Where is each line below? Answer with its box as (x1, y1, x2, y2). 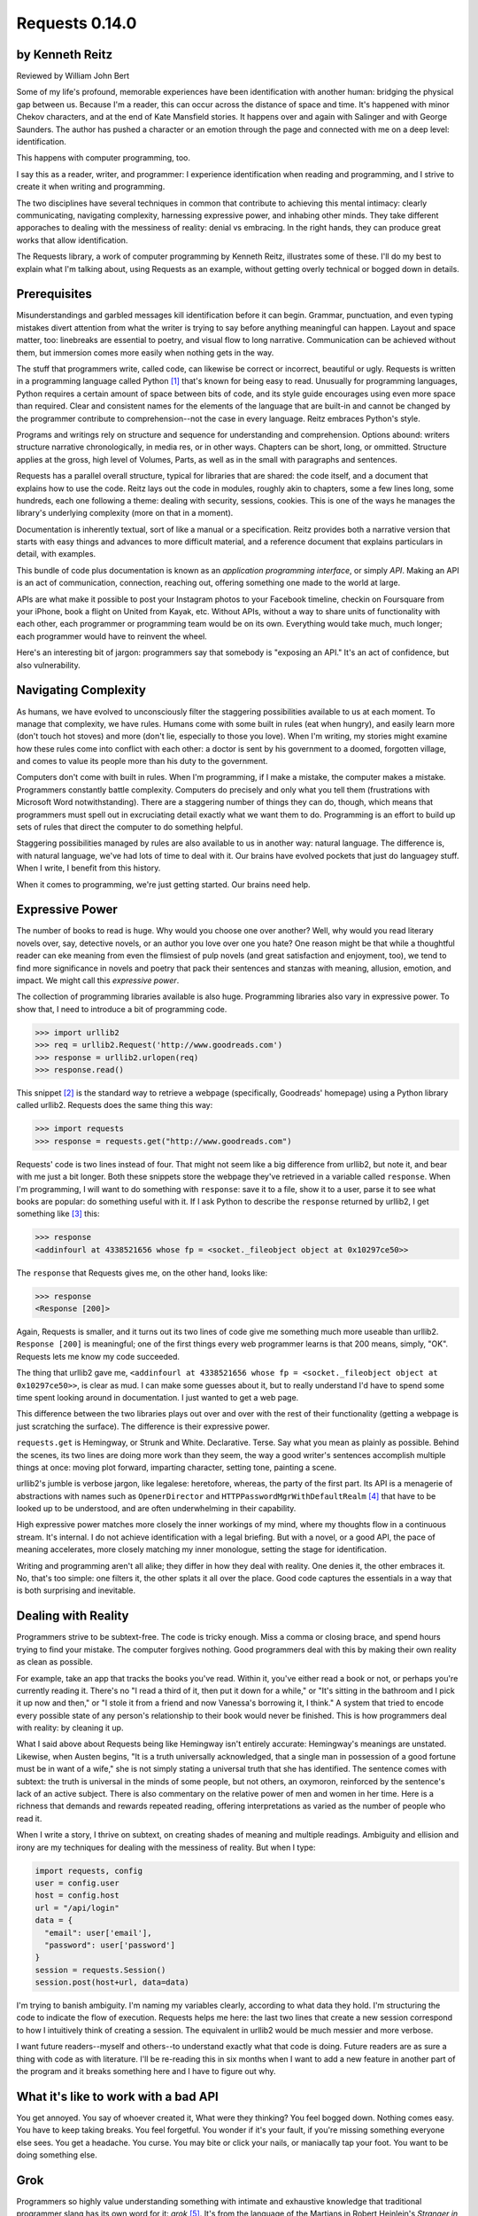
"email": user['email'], (44, 1928, 152, 1938)
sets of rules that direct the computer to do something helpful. (16, 822, 243, 832)
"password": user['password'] (44, 1939, 176, 1950)
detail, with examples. (16, 549, 96, 559)
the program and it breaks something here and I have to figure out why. (16, 2066, 276, 2077)
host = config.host (35, 1891, 119, 1900)
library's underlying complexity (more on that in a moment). (16, 508, 234, 519)
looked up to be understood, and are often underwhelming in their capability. (16, 1503, 297, 1514)
